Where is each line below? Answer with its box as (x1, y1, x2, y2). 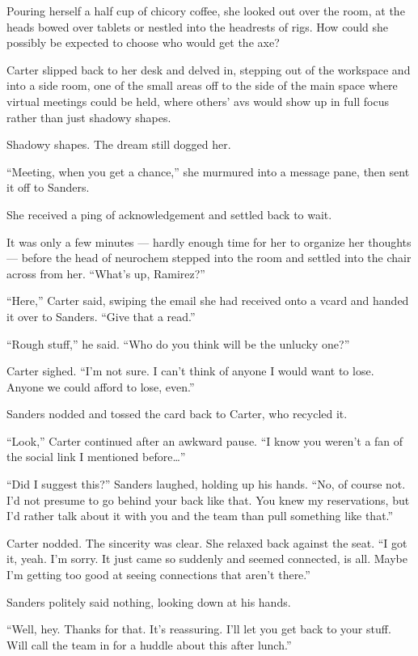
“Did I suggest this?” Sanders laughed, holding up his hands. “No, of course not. (6, 476, 406, 493)
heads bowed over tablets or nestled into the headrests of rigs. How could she (6, 18, 388, 35)
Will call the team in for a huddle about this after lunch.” (6, 636, 292, 653)
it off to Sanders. (6, 179, 90, 196)
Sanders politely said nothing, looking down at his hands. (6, 593, 291, 610)
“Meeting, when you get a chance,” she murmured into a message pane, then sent (6, 163, 410, 180)
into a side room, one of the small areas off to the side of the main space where (6, 77, 398, 94)
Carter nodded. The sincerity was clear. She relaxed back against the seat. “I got (6, 534, 407, 551)
